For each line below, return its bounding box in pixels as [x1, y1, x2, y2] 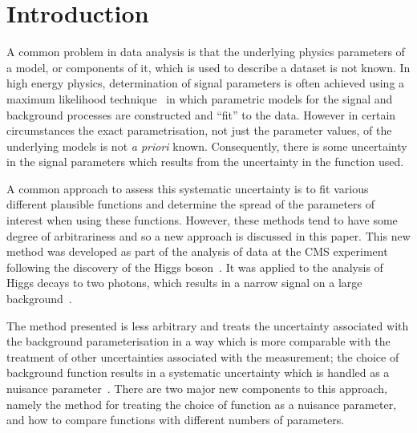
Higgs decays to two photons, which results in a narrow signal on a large [6, 274, 362, 291]
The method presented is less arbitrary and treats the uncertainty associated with [6, 317, 409, 334]
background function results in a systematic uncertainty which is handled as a [6, 364, 390, 381]
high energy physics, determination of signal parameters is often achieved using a [6, 75, 405, 91]
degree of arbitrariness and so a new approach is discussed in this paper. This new [6, 227, 411, 244]
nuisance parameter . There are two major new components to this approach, [6, 380, 387, 396]
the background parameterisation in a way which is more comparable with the [6, 333, 391, 350]
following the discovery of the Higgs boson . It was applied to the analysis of [6, 258, 383, 275]
